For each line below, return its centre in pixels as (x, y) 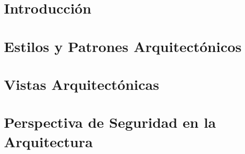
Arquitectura (48, 141)
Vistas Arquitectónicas (82, 84)
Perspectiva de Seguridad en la (110, 122)
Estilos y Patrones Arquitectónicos (123, 46)
